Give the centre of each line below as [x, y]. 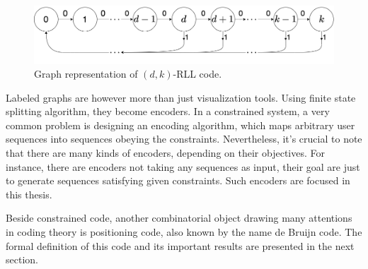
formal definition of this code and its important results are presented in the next [180, 245]
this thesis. [29, 194]
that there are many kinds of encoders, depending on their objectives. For [165, 153]
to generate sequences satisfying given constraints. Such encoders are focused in [178, 180]
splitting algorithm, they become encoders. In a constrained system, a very [168, 111]
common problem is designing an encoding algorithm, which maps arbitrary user [180, 125]
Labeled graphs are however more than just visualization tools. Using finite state [181, 97]
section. [22, 259]
